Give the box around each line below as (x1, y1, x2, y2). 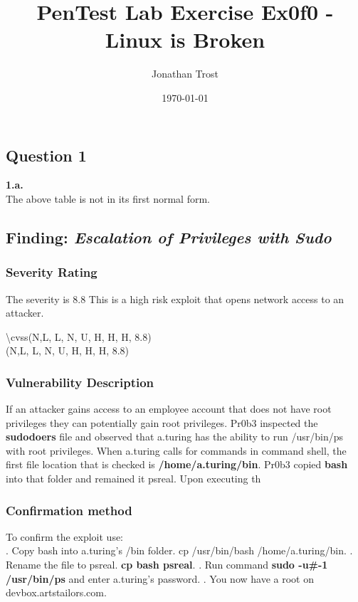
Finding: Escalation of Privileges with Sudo (6, 226, 332, 248)
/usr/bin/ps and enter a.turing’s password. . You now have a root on (6, 571, 314, 586)
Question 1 (6, 144, 87, 166)
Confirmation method (6, 501, 132, 519)
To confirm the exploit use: (6, 529, 124, 544)
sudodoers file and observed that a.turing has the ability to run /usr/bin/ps (6, 429, 343, 444)
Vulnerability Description (6, 373, 154, 391)
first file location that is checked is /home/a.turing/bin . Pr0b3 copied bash (6, 457, 348, 472)
